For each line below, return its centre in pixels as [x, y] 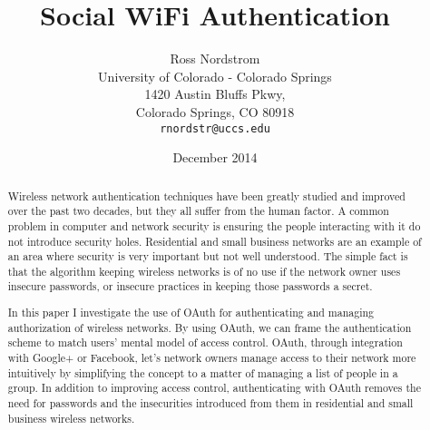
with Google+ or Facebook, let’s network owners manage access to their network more [212, 357]
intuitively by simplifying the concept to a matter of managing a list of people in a [203, 372]
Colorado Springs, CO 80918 [215, 111]
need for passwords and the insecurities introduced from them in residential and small [210, 402]
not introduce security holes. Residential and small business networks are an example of [215, 241]
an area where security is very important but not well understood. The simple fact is [208, 256]
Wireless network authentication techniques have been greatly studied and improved [206, 195]
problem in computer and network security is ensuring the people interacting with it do [214, 225]
